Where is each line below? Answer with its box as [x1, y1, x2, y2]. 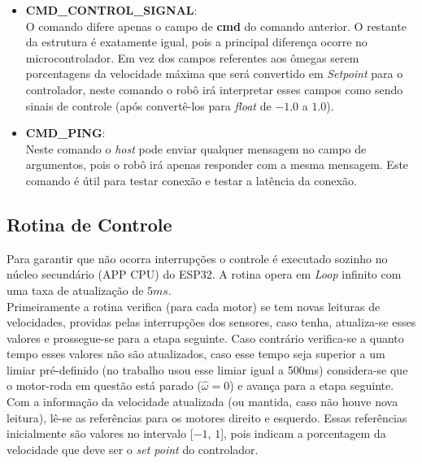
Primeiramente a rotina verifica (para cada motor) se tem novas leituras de [7, 297, 381, 314]
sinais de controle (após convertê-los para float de [25, 97, 272, 114]
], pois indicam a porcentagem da [220, 425, 386, 442]
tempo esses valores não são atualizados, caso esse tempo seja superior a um [7, 345, 385, 362]
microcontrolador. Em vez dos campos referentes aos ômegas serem [25, 49, 359, 66]
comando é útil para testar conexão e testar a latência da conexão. [25, 171, 357, 188]
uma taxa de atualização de [7, 281, 144, 298]
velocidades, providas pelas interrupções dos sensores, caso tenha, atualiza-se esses [7, 314, 416, 331]
